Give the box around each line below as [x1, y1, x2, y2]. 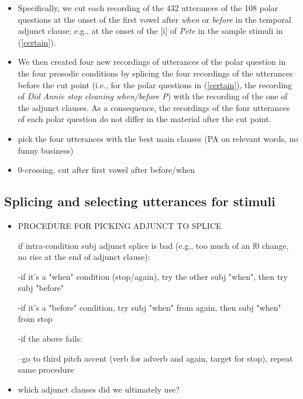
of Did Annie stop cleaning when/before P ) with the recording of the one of [18, 90, 288, 102]
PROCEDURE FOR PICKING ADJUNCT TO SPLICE [18, 219, 222, 231]
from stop [18, 313, 53, 325]
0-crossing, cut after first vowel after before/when [18, 164, 195, 176]
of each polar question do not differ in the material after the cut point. [18, 113, 271, 125]
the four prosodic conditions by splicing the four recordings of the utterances [18, 67, 293, 79]
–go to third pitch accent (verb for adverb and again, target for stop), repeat [18, 352, 293, 364]
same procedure [18, 363, 74, 376]
